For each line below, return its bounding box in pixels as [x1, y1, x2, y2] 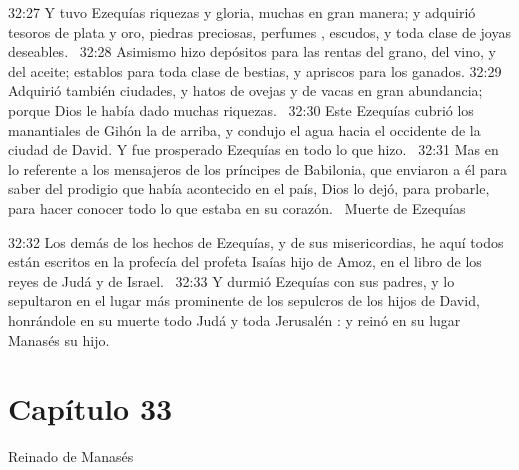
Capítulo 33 [8, 388, 173, 429]
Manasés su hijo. [8, 329, 110, 350]
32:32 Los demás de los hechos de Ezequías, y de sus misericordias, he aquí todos [8, 231, 504, 252]
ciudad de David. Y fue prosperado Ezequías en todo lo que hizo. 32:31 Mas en [8, 139, 499, 160]
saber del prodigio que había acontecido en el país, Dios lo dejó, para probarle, [8, 178, 490, 199]
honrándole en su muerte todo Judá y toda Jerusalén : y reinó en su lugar [8, 309, 461, 330]
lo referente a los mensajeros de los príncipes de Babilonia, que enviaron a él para [8, 158, 507, 179]
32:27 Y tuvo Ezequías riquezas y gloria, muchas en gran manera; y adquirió [8, 2, 476, 22]
